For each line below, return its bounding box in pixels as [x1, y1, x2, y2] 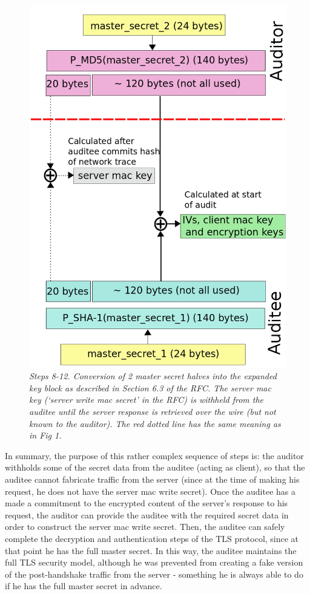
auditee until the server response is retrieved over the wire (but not [29, 405, 276, 418]
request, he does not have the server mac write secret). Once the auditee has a [5, 485, 295, 497]
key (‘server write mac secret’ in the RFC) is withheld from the [29, 393, 264, 406]
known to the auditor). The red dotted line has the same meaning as [29, 417, 281, 429]
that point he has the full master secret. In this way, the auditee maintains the [5, 544, 297, 556]
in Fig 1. [29, 429, 62, 442]
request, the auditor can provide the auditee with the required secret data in [5, 508, 289, 521]
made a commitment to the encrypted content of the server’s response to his [5, 497, 288, 509]
